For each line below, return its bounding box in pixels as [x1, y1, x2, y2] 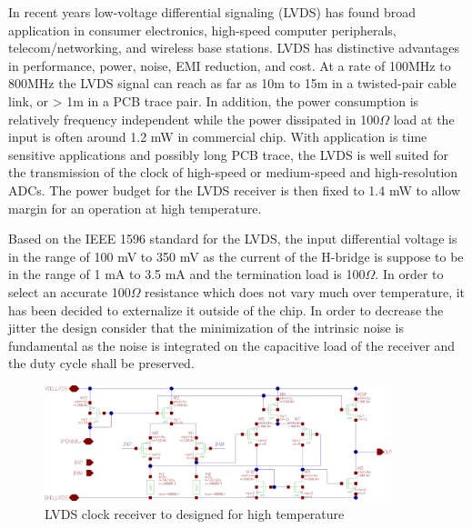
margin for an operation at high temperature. [8, 198, 262, 217]
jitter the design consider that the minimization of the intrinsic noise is [8, 318, 404, 337]
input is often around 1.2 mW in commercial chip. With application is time [8, 127, 427, 146]
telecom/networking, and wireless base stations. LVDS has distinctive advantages [8, 38, 460, 57]
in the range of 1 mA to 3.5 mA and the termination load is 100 [8, 264, 366, 284]
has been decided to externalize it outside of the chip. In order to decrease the [8, 300, 444, 319]
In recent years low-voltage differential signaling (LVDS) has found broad [8, 3, 417, 21]
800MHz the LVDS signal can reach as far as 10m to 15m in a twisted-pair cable [8, 74, 457, 93]
